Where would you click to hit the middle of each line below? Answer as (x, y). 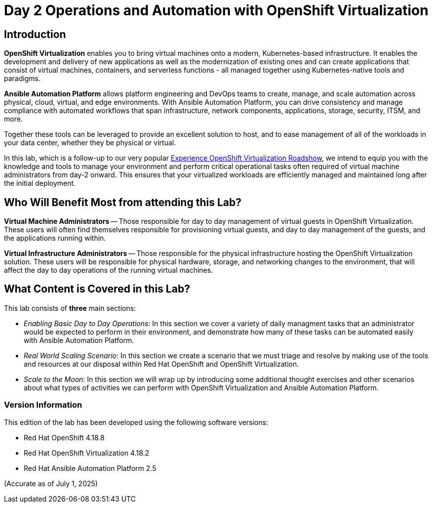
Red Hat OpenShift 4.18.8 (64, 437)
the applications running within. (55, 238)
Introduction (35, 34)
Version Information (43, 405)
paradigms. (22, 79)
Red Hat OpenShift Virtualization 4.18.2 (87, 453)
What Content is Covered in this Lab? (97, 289)
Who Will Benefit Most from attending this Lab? (123, 202)
